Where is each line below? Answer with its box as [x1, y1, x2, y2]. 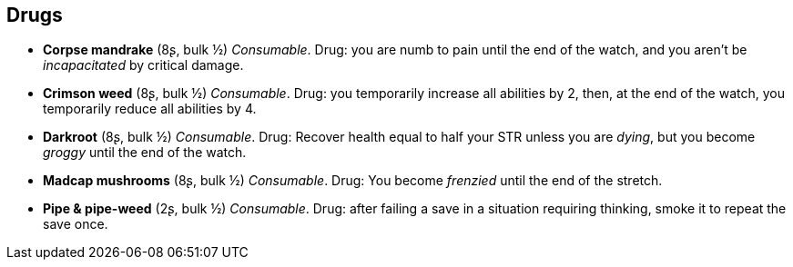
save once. [43, 216, 108, 232]
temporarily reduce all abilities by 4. [43, 101, 257, 117]
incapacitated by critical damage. [43, 57, 244, 74]
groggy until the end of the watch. [43, 144, 247, 161]
